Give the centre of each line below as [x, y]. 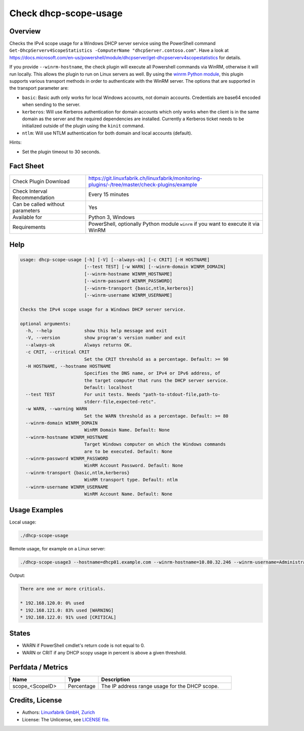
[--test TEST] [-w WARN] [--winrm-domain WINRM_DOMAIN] [155, 267]
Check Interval [30, 191]
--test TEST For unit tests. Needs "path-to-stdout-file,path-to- [123, 395]
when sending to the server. [51, 105]
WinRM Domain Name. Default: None [127, 430]
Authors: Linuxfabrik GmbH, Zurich [59, 712]
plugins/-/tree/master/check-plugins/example [143, 185]
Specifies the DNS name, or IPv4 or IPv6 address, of [152, 373]
